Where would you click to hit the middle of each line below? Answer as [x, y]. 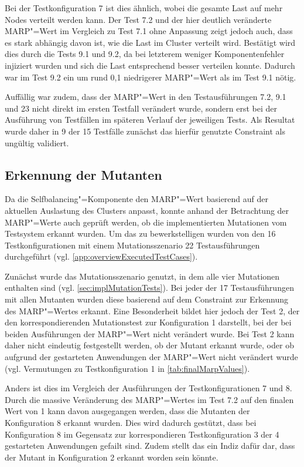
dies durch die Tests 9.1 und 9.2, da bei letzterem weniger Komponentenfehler [145, 54]
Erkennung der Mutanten [83, 174]
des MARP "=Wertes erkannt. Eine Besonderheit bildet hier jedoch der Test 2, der [152, 310]
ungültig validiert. [37, 142]
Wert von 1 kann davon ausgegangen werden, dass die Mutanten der [127, 411]
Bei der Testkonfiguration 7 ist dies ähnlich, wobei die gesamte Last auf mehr [144, 8]
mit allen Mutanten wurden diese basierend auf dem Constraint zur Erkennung [147, 299]
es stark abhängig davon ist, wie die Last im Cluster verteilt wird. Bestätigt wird [150, 42]
